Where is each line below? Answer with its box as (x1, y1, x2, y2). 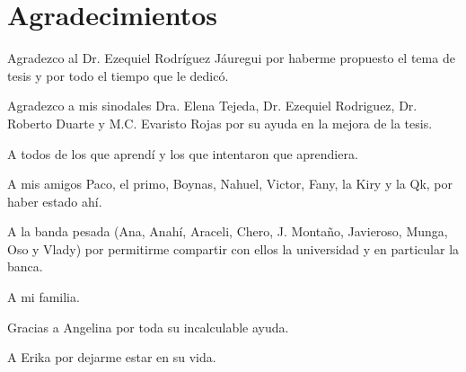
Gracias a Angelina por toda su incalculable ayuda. (7, 317, 289, 336)
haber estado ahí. (7, 191, 102, 210)
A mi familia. (7, 288, 80, 306)
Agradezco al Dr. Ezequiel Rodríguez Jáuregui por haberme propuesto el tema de (7, 49, 455, 67)
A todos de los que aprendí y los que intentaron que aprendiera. (7, 144, 358, 163)
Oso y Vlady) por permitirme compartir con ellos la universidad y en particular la (7, 239, 460, 258)
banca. (7, 257, 43, 276)
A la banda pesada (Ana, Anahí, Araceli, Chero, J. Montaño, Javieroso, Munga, (7, 222, 448, 241)
